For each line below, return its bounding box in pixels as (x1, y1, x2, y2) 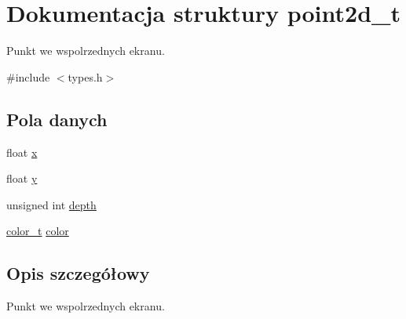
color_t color (6, 223, 69, 239)
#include (6, 68, 50, 85)
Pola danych (6, 107, 108, 131)
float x (6, 143, 38, 160)
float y (6, 170, 38, 187)
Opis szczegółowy (6, 261, 150, 285)
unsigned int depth (6, 196, 97, 212)
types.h (68, 68, 103, 85)
